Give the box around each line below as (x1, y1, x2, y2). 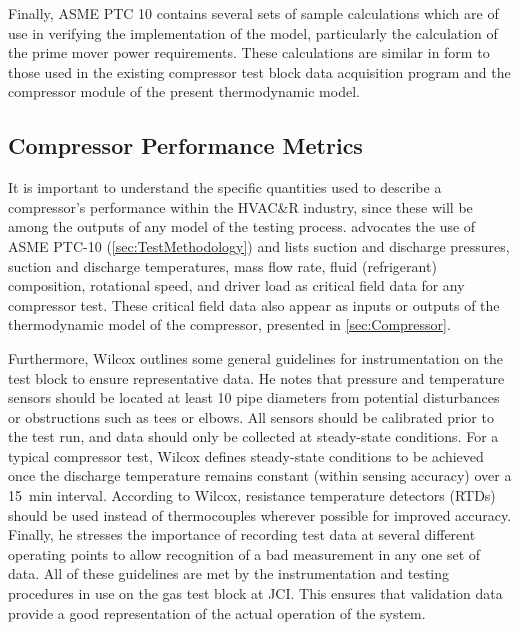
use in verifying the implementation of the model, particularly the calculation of (8, 22, 498, 43)
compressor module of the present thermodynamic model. (8, 81, 360, 102)
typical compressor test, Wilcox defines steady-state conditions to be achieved (8, 445, 484, 466)
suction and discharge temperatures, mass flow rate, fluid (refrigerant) (8, 255, 437, 276)
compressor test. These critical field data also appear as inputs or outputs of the (8, 294, 500, 315)
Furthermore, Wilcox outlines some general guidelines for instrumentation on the (8, 347, 504, 368)
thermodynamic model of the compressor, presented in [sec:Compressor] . (8, 314, 451, 335)
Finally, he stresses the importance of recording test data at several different (8, 524, 476, 545)
